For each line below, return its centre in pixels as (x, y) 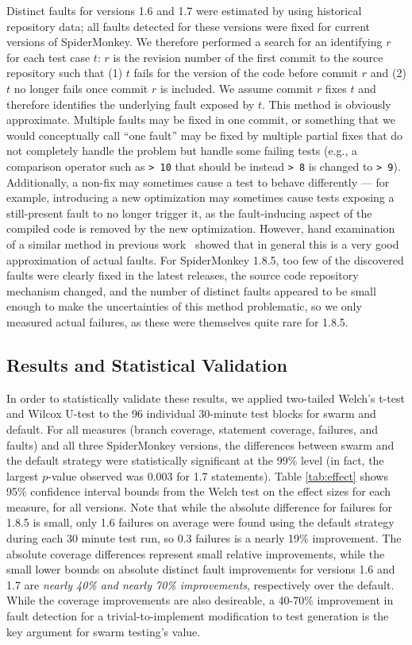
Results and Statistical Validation (147, 364)
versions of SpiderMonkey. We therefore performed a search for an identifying (194, 42)
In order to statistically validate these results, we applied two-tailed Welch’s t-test (206, 398)
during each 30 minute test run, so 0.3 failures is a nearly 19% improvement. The (204, 538)
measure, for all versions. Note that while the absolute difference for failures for (199, 506)
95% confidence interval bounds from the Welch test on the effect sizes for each (199, 491)
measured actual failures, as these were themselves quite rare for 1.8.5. (177, 321)
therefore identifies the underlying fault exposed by (131, 104)
